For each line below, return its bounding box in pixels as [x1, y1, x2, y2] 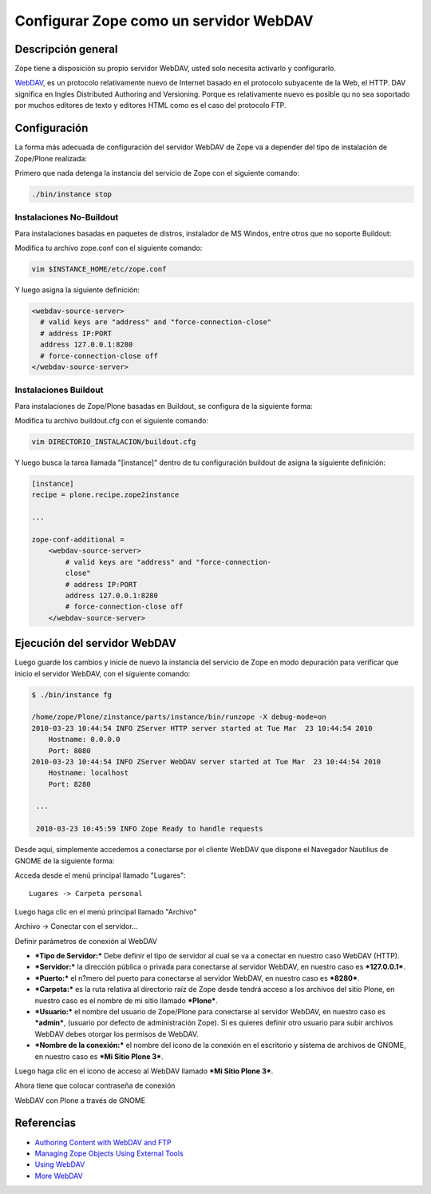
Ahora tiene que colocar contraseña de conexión [14, 1081, 176, 1090]
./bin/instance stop [31, 189, 112, 199]
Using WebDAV [34, 1160, 85, 1169]
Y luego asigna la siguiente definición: [14, 285, 140, 295]
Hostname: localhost [48, 768, 129, 778]
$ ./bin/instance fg [31, 690, 112, 699]
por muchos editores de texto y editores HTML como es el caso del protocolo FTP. [14, 101, 287, 110]
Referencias [14, 1117, 77, 1130]
